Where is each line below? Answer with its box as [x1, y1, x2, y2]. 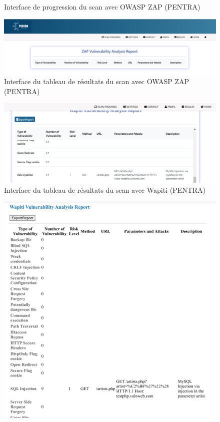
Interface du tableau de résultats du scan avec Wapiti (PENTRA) [4, 184, 206, 195]
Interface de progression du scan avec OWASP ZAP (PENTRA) [4, 2, 200, 12]
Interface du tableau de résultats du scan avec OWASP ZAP [4, 76, 189, 87]
